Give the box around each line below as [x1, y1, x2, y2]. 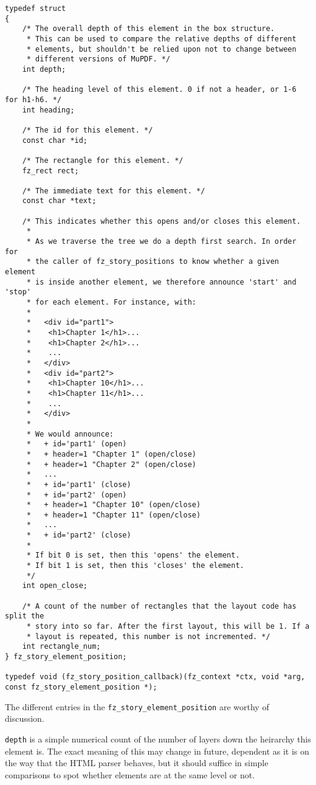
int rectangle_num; [22, 642, 101, 651]
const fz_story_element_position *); [5, 682, 157, 691]
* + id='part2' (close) [26, 531, 131, 540]
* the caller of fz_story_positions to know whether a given [26, 257, 280, 266]
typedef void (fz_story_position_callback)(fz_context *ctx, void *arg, [5, 673, 305, 682]
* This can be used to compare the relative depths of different [26, 34, 297, 43]
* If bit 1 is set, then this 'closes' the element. [26, 561, 244, 570]
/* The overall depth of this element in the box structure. [22, 24, 275, 33]
